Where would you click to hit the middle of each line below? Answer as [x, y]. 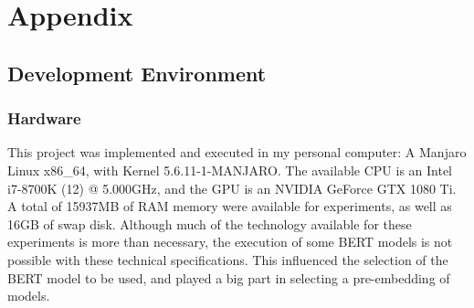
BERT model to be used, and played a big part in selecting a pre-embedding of [229, 277]
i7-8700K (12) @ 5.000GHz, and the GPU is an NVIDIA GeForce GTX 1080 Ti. [232, 188]
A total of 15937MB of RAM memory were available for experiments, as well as [230, 206]
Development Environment [137, 73]
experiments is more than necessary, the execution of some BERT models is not [230, 242]
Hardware [44, 118]
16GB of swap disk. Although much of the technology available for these [210, 223]
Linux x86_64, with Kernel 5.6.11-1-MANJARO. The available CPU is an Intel [230, 170]
